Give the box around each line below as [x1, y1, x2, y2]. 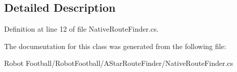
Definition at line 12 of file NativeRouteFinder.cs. [4, 23, 159, 34]
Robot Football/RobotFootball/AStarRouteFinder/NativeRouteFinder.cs [4, 58, 233, 68]
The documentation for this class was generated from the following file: [4, 40, 226, 51]
